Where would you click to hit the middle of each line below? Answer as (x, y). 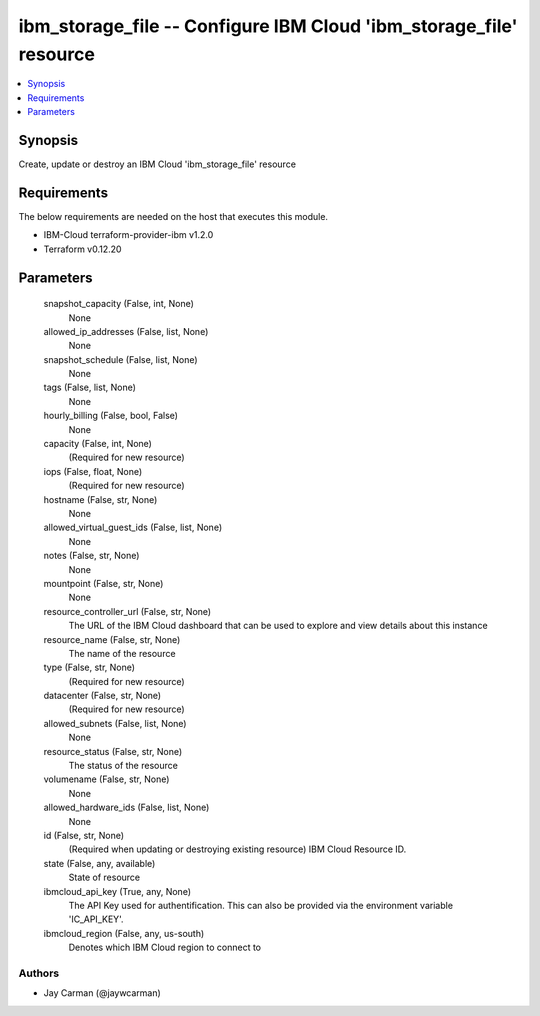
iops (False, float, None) (93, 471)
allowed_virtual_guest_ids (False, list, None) (133, 527)
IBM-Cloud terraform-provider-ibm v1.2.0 (128, 235)
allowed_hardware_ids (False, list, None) (126, 807)
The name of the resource (122, 653)
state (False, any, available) (99, 863)
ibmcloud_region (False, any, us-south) (124, 933)
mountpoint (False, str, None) (103, 583)
